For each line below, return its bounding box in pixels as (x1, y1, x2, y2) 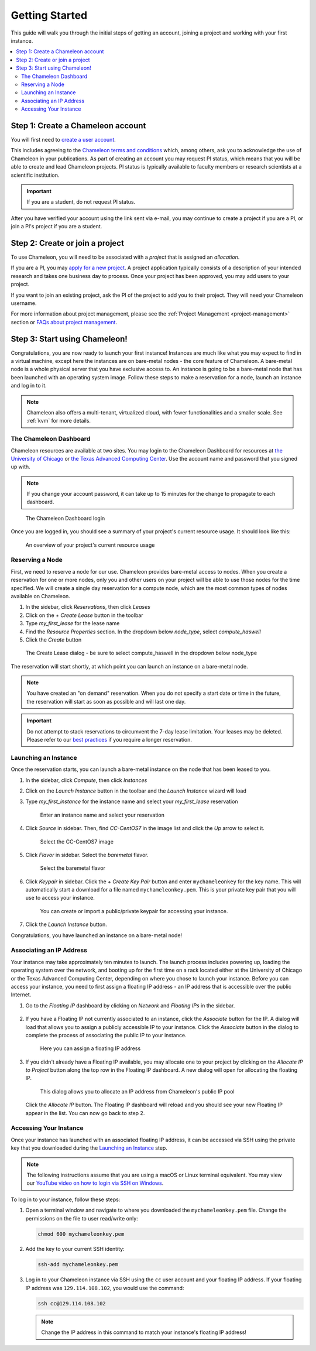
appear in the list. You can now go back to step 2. (25, 1109, 145, 1116)
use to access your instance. (25, 894, 95, 901)
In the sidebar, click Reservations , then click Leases (25, 604, 150, 611)
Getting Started (11, 9, 88, 22)
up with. (11, 463, 30, 471)
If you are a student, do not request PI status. (26, 198, 136, 205)
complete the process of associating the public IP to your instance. (25, 1031, 187, 1038)
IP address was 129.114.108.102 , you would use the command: (25, 1284, 184, 1291)
